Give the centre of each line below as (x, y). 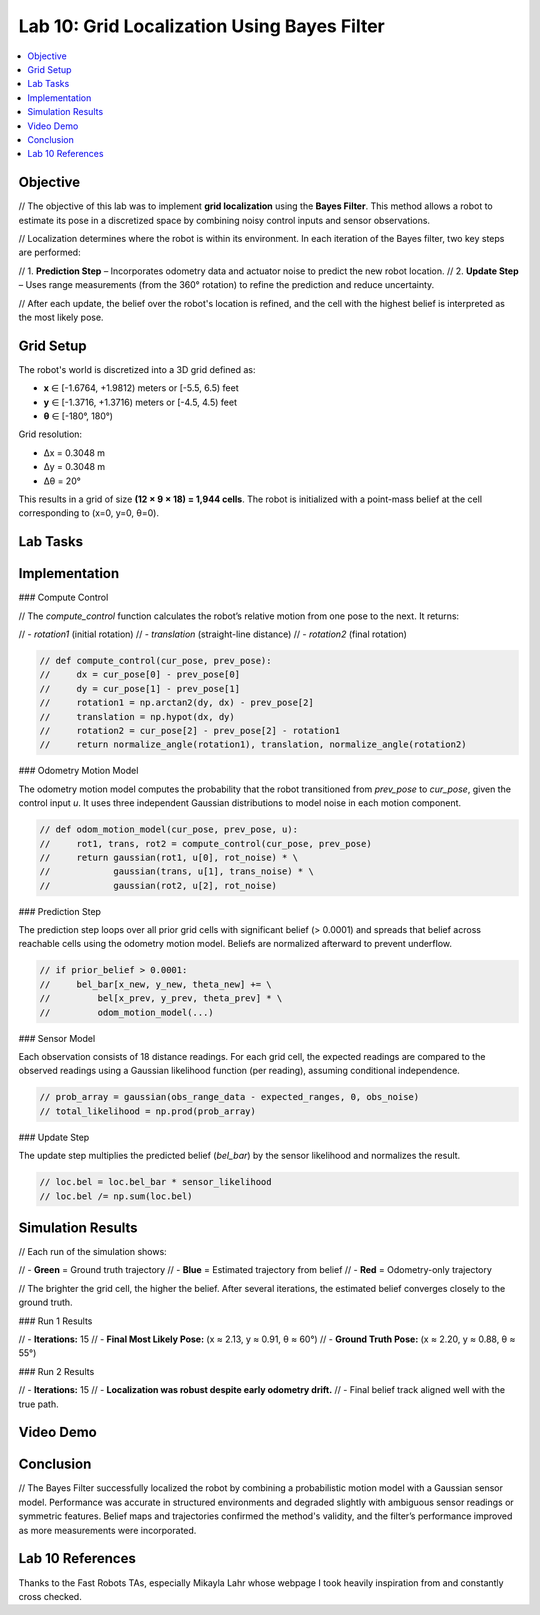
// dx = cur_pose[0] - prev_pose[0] (139, 674)
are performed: (49, 252)
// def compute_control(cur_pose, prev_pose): (155, 661)
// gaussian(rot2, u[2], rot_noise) (158, 885)
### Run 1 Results (55, 1321)
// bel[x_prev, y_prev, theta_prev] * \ (161, 998)
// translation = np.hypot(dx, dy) (137, 716)
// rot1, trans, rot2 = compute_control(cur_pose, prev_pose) (205, 843)
